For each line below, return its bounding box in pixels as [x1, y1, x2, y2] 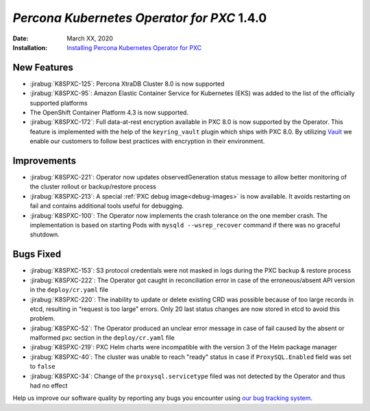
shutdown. [29, 230, 60, 239]
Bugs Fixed [12, 249, 62, 260]
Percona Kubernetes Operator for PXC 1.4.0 [12, 10, 267, 25]
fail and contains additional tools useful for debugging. [29, 202, 184, 210]
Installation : [12, 43, 48, 51]
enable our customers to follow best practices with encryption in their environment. [29, 137, 265, 145]
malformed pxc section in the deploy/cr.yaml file [29, 334, 175, 342]
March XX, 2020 [66, 34, 113, 42]
